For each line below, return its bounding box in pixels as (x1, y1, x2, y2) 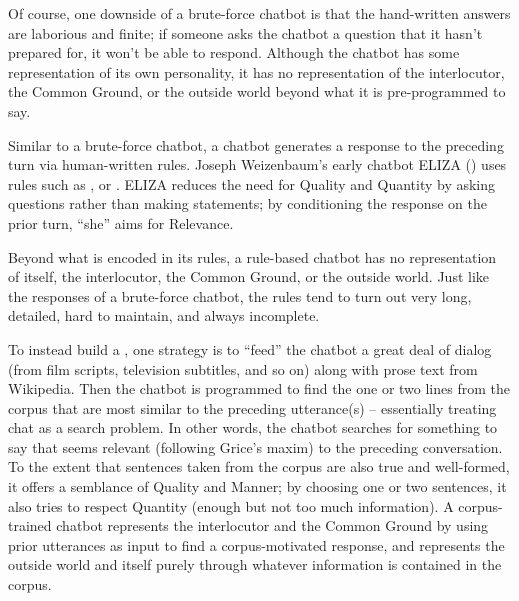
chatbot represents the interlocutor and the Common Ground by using (56, 515, 489, 536)
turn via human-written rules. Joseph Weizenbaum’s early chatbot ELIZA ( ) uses (8, 154, 507, 175)
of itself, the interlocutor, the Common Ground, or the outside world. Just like (8, 266, 490, 287)
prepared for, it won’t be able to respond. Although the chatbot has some (8, 42, 460, 63)
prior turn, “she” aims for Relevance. (8, 212, 234, 233)
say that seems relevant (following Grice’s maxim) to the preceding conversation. (8, 436, 503, 457)
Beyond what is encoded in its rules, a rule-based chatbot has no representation (8, 246, 497, 267)
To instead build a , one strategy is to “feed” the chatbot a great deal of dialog (8, 338, 492, 359)
